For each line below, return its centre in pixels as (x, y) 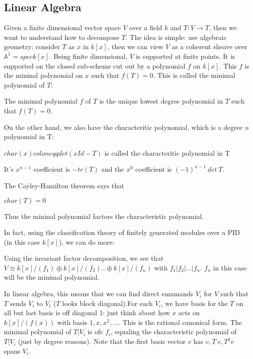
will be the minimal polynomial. (52, 277)
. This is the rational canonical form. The (180, 322)
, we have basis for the (194, 303)
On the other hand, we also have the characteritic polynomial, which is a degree (123, 127)
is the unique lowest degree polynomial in (161, 101)
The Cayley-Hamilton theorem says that (64, 185)
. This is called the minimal (194, 75)
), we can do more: (87, 242)
